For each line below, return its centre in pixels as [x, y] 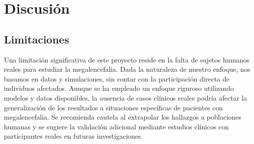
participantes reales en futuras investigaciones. [74, 136]
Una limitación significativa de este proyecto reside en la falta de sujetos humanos [127, 59]
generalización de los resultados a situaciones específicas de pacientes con [114, 107]
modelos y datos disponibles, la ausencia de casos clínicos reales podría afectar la [126, 97]
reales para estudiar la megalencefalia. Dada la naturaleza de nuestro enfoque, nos [127, 69]
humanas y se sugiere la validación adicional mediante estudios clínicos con [116, 126]
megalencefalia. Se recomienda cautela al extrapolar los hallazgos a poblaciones [123, 117]
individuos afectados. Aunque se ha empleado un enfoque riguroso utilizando [119, 88]
